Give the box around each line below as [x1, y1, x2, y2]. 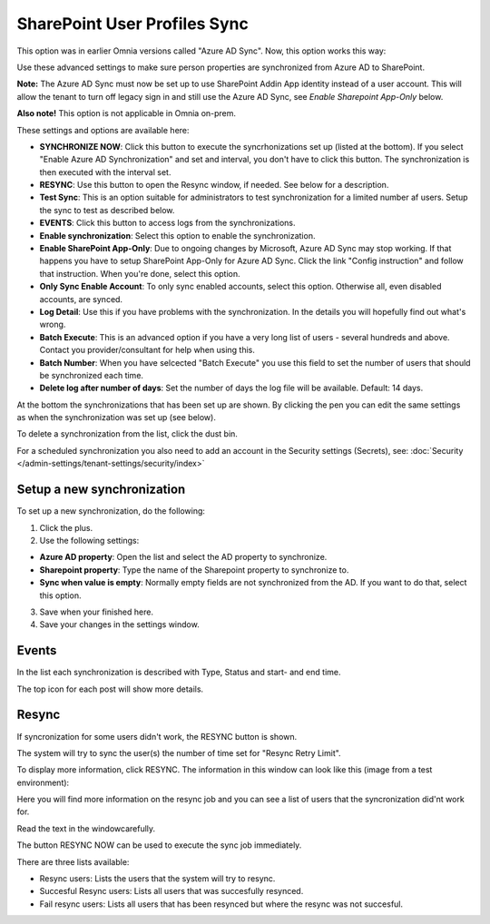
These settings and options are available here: [16, 124, 190, 135]
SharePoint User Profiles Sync [16, 14, 249, 34]
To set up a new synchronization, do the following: [16, 506, 206, 516]
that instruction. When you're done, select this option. [39, 268, 240, 279]
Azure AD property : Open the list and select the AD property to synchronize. [39, 552, 328, 563]
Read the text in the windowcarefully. [16, 822, 156, 834]
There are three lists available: [16, 856, 130, 867]
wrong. [39, 319, 66, 330]
